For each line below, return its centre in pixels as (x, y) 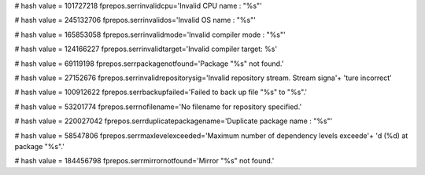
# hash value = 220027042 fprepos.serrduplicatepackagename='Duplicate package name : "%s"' (174, 121)
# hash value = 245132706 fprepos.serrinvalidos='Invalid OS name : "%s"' (135, 20)
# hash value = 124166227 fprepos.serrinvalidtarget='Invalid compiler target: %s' (146, 49)
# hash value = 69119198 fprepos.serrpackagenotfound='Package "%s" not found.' (149, 64)
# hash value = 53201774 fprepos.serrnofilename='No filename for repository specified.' (158, 107)
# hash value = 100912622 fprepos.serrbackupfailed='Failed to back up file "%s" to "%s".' (161, 92)
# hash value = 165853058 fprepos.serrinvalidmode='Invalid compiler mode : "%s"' (150, 35)
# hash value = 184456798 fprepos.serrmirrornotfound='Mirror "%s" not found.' (144, 161)
